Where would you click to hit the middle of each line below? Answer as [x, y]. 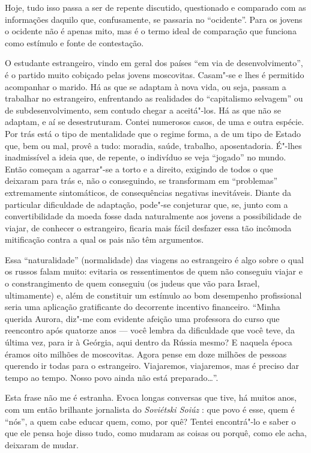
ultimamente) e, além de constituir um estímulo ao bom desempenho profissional [153, 295]
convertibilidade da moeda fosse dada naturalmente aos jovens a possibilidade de [153, 216]
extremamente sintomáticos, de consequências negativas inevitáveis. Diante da [148, 192]
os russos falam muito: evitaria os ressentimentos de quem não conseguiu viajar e [154, 271]
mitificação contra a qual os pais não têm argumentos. [104, 239]
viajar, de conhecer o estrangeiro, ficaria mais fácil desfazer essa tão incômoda [148, 227]
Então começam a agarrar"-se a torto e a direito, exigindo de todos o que [139, 169]
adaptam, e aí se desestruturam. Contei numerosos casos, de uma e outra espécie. [155, 122]
